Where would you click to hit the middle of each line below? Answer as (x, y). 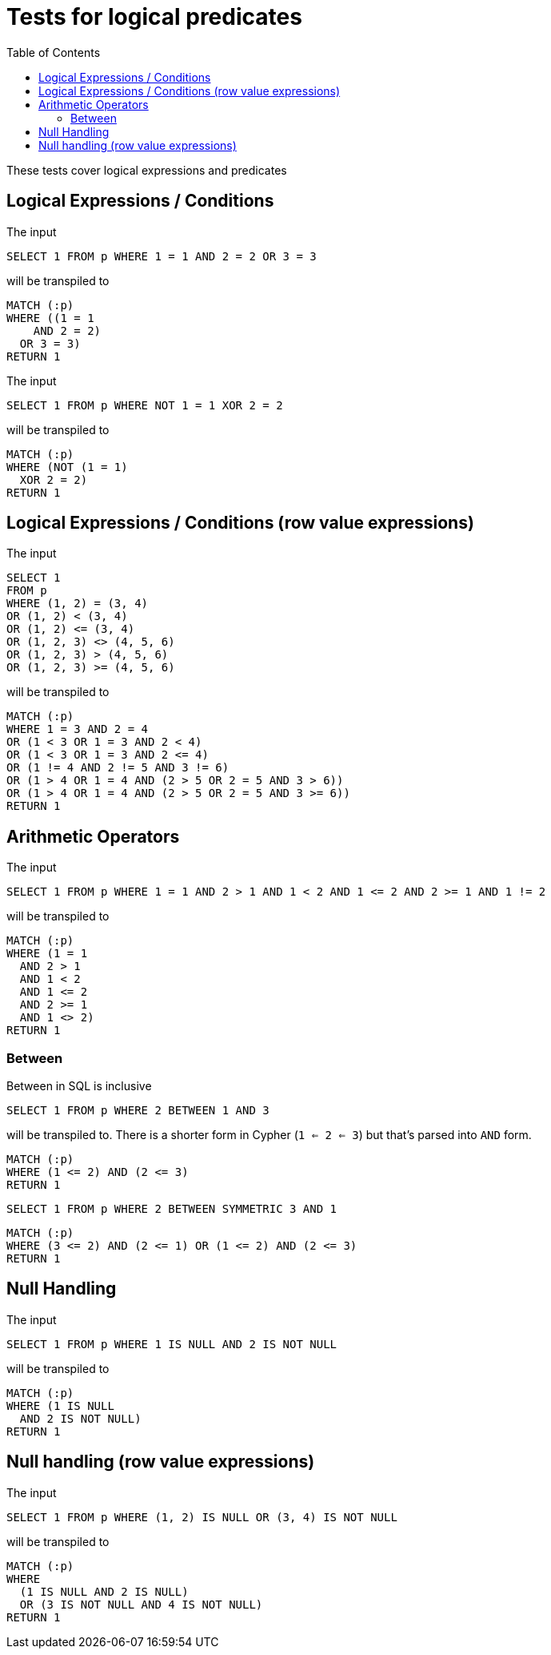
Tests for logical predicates (154, 17)
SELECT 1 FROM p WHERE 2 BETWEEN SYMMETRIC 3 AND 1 (172, 1209)
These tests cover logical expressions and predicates (147, 170)
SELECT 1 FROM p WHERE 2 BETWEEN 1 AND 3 (138, 1111)
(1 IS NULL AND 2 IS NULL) (104, 1591)
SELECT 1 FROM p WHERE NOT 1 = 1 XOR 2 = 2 (145, 405)
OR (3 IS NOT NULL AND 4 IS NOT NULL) (141, 1604)
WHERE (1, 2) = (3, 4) (78, 604)
